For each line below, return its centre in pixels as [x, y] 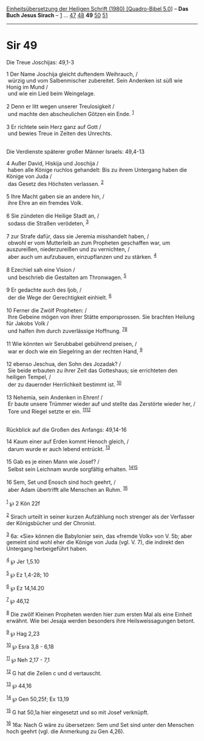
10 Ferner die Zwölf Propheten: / [46, 310]
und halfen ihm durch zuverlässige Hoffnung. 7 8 [67, 330]
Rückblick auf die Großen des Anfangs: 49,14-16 [66, 429]
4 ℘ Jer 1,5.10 [23, 561]
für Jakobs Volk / [28, 323]
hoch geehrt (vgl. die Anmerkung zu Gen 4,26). [66, 731]
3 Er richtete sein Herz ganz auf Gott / [54, 126]
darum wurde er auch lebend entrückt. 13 [59, 448]
